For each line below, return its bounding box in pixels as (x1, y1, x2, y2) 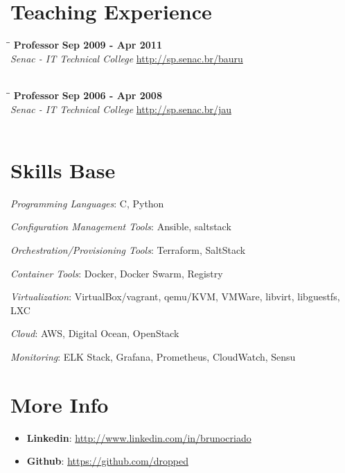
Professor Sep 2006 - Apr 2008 (13, 87, 162, 102)
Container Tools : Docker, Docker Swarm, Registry (10, 266, 223, 280)
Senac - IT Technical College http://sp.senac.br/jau (10, 101, 231, 116)
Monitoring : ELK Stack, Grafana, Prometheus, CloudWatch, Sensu (10, 349, 296, 363)
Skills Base (10, 155, 116, 184)
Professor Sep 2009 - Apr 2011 (13, 37, 162, 52)
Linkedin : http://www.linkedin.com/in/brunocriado (26, 430, 251, 445)
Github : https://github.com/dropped (26, 454, 188, 468)
